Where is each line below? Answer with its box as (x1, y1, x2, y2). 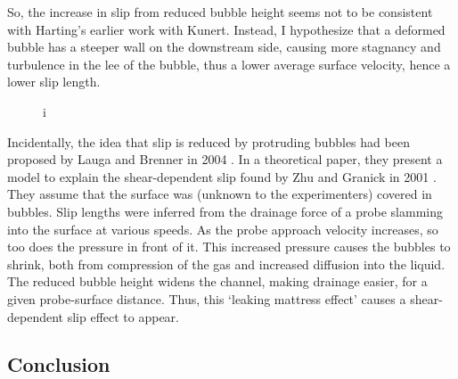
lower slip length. (7, 72, 101, 91)
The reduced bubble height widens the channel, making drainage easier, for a (7, 272, 428, 291)
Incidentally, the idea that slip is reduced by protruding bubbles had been (7, 132, 410, 151)
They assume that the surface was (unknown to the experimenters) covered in (7, 185, 432, 203)
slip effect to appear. (67, 307, 180, 325)
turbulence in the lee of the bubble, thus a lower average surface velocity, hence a (7, 54, 451, 73)
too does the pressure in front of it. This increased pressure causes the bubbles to (7, 237, 451, 256)
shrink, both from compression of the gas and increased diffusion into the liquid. (7, 254, 446, 273)
